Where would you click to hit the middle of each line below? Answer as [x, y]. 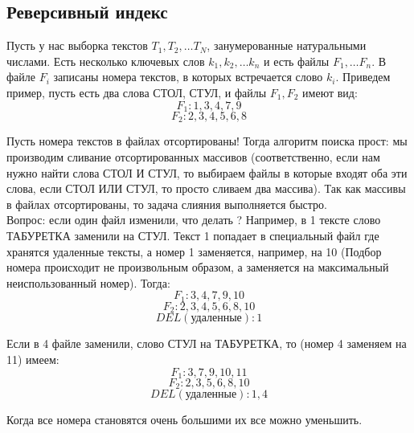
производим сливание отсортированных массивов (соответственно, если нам [193, 157]
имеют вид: [330, 92]
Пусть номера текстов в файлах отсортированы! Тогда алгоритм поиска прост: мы [207, 141]
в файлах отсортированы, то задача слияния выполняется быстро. [167, 204]
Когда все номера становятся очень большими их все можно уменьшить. [184, 420]
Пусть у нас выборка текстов [77, 45]
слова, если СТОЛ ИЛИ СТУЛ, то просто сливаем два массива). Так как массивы [206, 188]
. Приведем [363, 77]
